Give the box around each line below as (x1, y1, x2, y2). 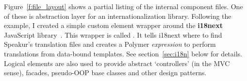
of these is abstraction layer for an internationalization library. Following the (4, 11, 231, 21)
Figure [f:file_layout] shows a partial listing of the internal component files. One (4, 1, 243, 11)
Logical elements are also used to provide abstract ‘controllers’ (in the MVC (4, 58, 230, 68)
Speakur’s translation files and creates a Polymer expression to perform (4, 39, 216, 49)
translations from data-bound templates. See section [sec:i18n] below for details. (4, 48, 243, 58)
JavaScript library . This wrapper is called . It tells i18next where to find (4, 29, 222, 40)
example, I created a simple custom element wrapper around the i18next (4, 20, 223, 30)
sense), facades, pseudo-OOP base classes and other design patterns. (4, 67, 207, 78)
